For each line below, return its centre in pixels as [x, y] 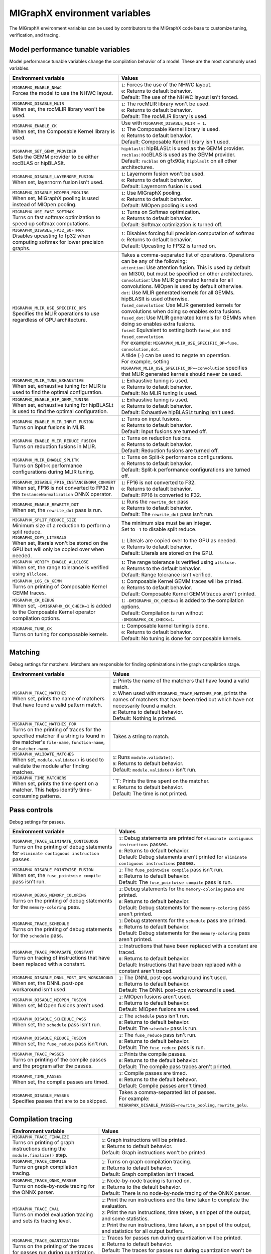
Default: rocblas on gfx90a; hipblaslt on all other [179, 161]
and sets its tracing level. [42, 1221]
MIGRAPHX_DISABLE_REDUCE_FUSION [49, 1038]
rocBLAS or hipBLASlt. [39, 163]
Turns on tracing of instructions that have [61, 958]
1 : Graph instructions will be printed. [144, 1140]
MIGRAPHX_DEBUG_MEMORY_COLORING [49, 895]
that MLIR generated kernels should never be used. [182, 374]
